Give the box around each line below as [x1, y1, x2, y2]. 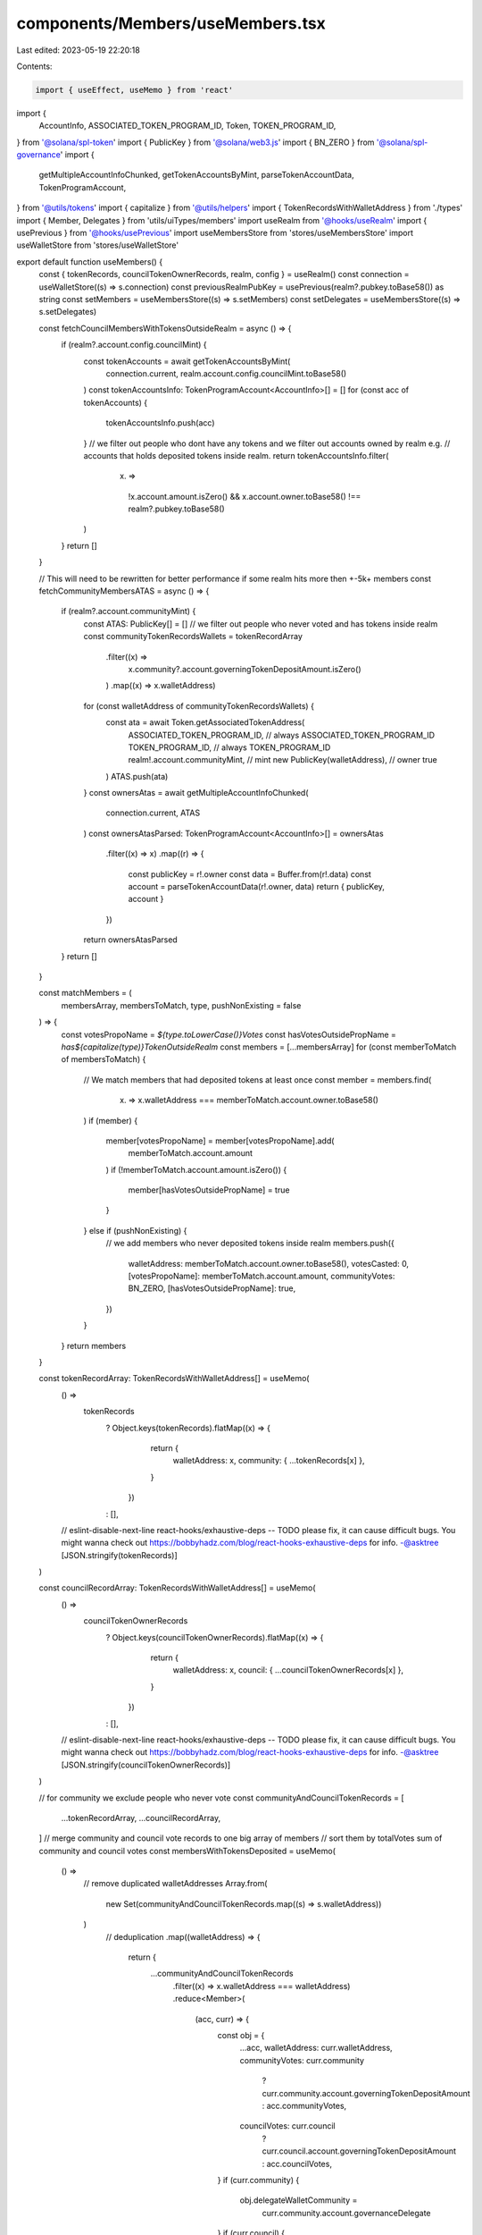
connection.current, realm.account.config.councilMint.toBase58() [105, 367, 347, 379]
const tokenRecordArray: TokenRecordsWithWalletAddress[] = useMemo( [38, 1373, 310, 1384]
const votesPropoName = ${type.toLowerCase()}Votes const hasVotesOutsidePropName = [61, 1029, 397, 1040]
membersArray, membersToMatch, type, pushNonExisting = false [61, 999, 302, 1010]
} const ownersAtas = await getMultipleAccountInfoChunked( [83, 788, 309, 798]
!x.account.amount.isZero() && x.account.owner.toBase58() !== [128, 491, 361, 502]
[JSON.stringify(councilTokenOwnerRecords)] [61, 1759, 231, 1770]
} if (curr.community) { [217, 2174, 300, 2185]
